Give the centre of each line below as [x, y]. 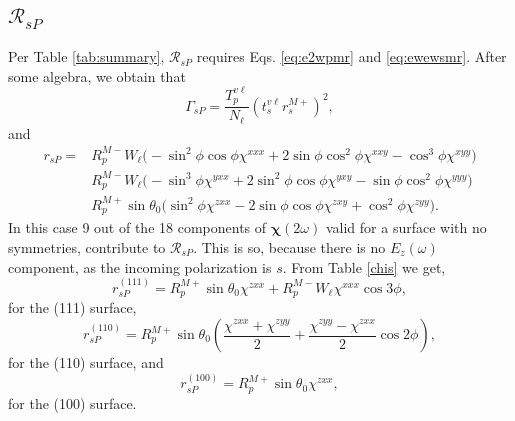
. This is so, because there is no [289, 246]
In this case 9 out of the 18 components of [137, 227]
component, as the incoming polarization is [140, 266]
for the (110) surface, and [86, 362]
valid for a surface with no [406, 227]
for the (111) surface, [72, 307]
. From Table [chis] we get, [364, 266]
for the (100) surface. [72, 402]
